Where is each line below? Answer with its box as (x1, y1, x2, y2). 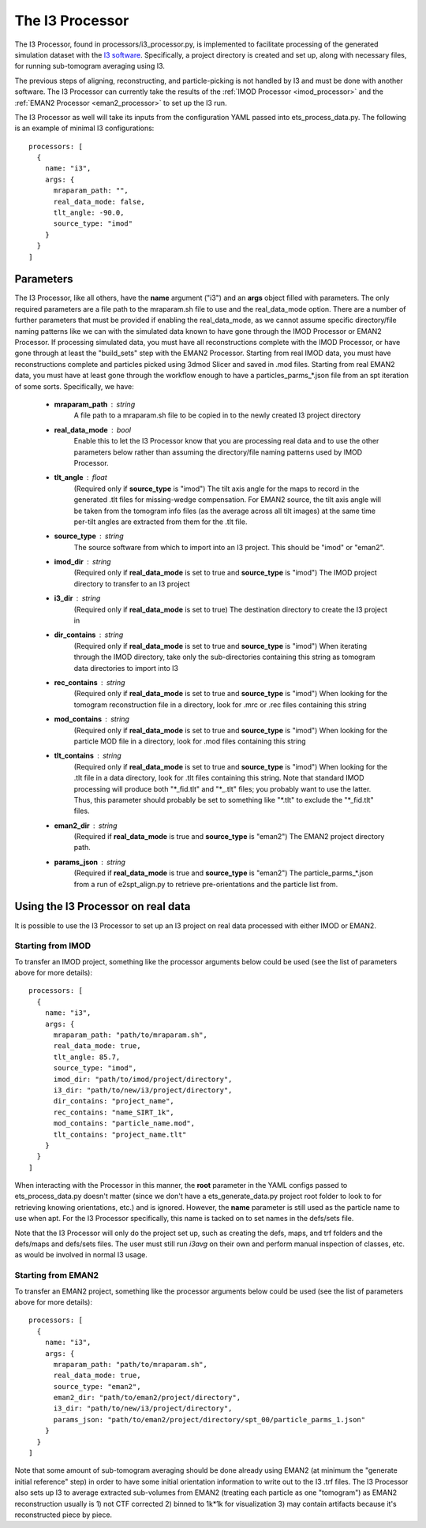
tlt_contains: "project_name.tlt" (53, 1129, 187, 1139)
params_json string (54, 857, 125, 867)
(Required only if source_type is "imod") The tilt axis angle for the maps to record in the (73, 484, 360, 493)
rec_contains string (54, 677, 125, 687)
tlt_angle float (54, 473, 108, 482)
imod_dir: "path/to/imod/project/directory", (53, 1074, 233, 1084)
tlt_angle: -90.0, (53, 208, 125, 217)
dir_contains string (54, 630, 124, 639)
